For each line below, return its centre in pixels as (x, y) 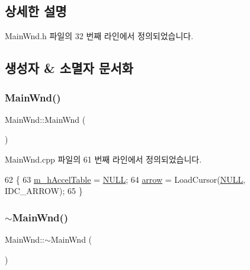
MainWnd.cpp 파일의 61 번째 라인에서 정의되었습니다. (103, 159)
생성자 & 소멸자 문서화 (69, 68)
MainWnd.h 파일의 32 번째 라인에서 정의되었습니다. (99, 36)
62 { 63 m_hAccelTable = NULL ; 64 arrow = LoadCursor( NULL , (125, 179)
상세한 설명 (36, 11)
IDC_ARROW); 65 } (44, 191)
